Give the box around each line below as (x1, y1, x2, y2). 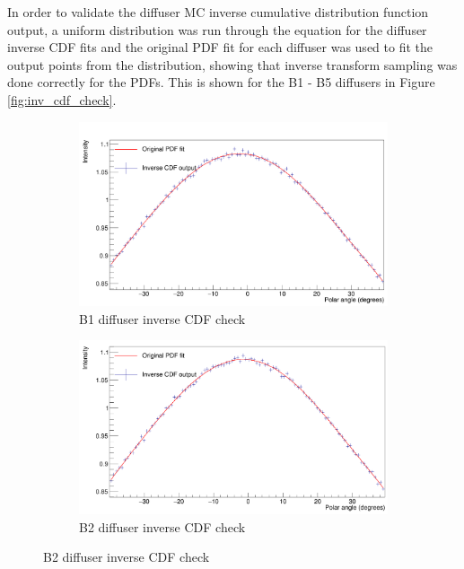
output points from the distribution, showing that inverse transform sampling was (7, 55, 458, 74)
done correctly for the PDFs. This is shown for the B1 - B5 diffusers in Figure (7, 73, 435, 92)
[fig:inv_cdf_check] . (7, 90, 117, 109)
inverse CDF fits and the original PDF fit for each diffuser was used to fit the (7, 38, 433, 57)
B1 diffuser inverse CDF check (79, 309, 246, 328)
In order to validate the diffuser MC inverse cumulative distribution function (7, 3, 429, 21)
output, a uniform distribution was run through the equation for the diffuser (7, 20, 427, 39)
